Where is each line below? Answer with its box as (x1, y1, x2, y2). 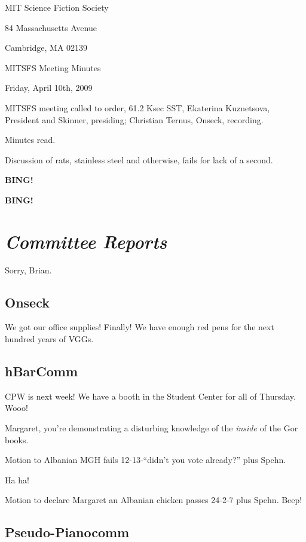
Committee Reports (5, 229, 167, 254)
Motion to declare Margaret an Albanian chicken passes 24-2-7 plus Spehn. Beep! (5, 494, 302, 506)
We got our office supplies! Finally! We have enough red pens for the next (5, 321, 274, 333)
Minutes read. (5, 133, 56, 146)
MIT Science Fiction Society (5, 1, 109, 13)
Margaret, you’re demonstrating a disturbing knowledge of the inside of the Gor (5, 422, 298, 434)
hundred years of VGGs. (5, 333, 94, 345)
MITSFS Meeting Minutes (5, 61, 101, 74)
